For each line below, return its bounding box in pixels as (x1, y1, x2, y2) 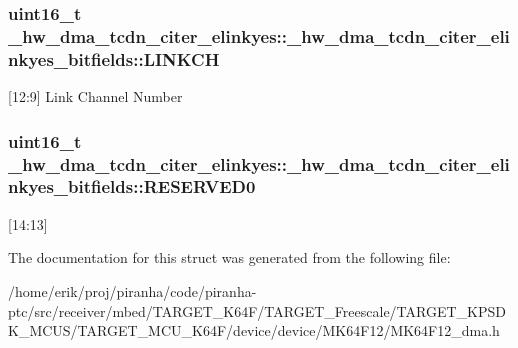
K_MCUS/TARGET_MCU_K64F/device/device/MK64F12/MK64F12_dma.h (8, 320, 500, 341)
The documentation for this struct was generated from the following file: (8, 247, 451, 268)
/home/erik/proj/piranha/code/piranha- (8, 280, 257, 301)
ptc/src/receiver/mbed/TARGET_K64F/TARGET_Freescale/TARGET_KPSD (8, 300, 506, 321)
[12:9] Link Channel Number (8, 86, 183, 107)
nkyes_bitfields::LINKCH (8, 46, 220, 71)
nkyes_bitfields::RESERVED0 (8, 174, 256, 199)
